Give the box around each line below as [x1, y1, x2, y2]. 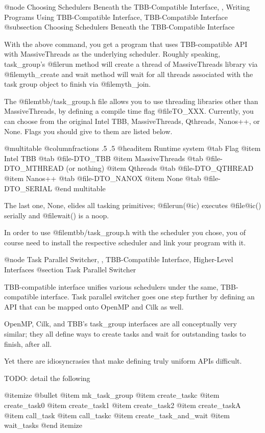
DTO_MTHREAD [4, 163, 64, 173]
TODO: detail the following [4, 372, 90, 383]
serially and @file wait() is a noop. [4, 210, 109, 220]
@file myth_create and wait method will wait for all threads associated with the [4, 68, 253, 79]
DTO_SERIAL [4, 183, 53, 193]
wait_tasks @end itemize [4, 420, 82, 430]
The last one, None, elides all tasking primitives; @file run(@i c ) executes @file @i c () [4, 200, 261, 211]
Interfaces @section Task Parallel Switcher [4, 264, 136, 275]
